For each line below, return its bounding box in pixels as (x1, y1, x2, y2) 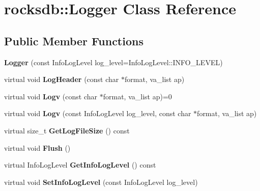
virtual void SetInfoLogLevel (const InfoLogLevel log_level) (4, 176, 198, 187)
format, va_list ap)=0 (103, 91, 172, 101)
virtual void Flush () (4, 142, 71, 153)
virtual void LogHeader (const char (4, 74, 119, 85)
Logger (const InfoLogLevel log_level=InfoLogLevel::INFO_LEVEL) (4, 57, 223, 67)
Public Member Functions (4, 33, 143, 48)
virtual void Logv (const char (4, 91, 98, 101)
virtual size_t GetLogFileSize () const (4, 125, 130, 135)
